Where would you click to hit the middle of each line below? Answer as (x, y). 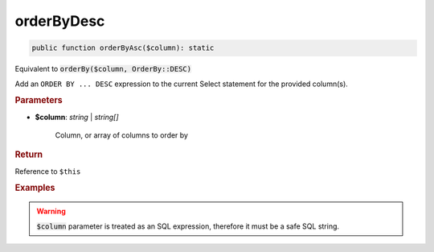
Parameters (39, 101)
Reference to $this (48, 171)
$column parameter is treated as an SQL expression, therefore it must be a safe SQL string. (188, 226)
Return (29, 155)
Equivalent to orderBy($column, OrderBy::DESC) (103, 69)
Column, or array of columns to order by (122, 135)
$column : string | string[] (77, 117)
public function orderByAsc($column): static (123, 48)
